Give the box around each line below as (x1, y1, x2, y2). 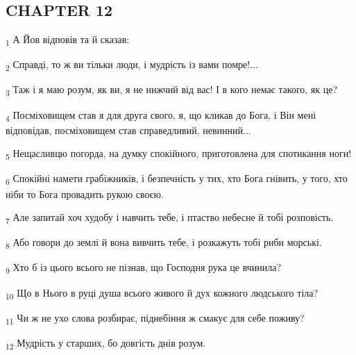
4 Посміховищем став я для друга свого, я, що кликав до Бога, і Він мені (6, 107, 316, 124)
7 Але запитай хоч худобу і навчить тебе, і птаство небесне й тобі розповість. (6, 210, 334, 226)
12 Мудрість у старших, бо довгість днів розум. (6, 335, 206, 352)
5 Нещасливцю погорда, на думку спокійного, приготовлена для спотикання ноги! (6, 146, 352, 163)
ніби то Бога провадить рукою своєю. (6, 186, 164, 201)
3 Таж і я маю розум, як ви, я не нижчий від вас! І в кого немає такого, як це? (6, 82, 338, 99)
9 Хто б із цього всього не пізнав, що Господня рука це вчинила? (6, 260, 282, 276)
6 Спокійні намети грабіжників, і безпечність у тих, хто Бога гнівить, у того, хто (6, 171, 348, 188)
